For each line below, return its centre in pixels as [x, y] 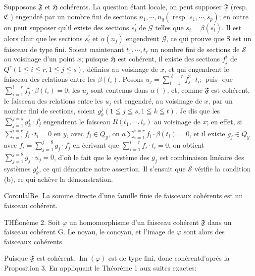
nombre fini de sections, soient [50, 111]
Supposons [20, 6]
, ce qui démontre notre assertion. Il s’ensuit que [112, 169]
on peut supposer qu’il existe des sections [67, 27]
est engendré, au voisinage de [158, 100]
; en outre [234, 16]
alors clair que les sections [43, 38]
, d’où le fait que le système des [102, 157]
